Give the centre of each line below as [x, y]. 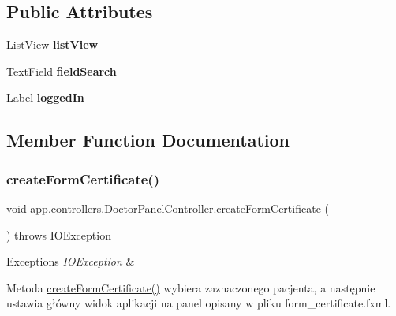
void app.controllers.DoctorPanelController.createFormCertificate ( [168, 208]
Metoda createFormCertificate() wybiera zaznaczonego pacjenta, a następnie [191, 287]
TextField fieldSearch [62, 71]
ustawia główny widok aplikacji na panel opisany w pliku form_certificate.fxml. [199, 303]
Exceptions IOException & [71, 261]
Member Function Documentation [148, 140]
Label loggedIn [45, 97]
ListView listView [52, 45]
